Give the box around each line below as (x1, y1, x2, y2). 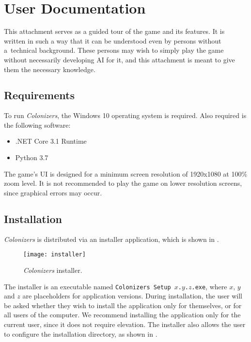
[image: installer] (23, 251, 86, 258)
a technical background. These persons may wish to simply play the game (4, 45, 224, 55)
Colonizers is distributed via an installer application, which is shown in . (4, 234, 219, 244)
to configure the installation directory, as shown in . (4, 328, 157, 339)
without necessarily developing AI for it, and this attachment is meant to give (4, 54, 235, 64)
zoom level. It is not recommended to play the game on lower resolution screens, (4, 178, 242, 188)
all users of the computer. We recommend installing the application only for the (4, 310, 241, 320)
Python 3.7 (15, 152, 48, 163)
